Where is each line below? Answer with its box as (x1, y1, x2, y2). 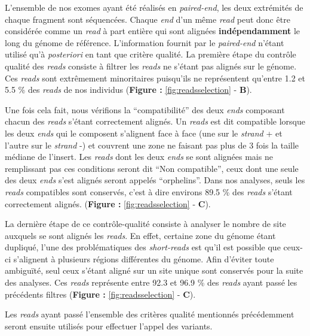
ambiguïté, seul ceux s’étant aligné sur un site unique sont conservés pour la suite (5, 264, 303, 277)
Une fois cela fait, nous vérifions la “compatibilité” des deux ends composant (5, 103, 285, 116)
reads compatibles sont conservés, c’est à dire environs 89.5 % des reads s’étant (5, 185, 293, 198)
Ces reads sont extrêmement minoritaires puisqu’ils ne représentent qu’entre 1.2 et (5, 71, 305, 84)
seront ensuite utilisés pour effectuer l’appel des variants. (5, 319, 213, 332)
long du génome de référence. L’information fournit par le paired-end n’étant (5, 36, 284, 49)
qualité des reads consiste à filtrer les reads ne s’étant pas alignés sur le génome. (5, 59, 297, 72)
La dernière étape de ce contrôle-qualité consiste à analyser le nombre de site (5, 217, 286, 230)
